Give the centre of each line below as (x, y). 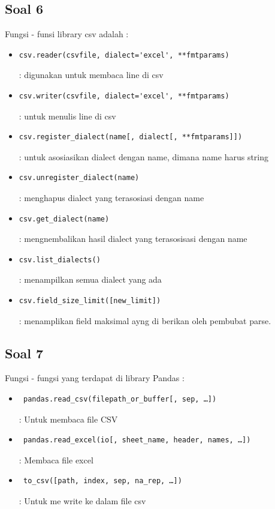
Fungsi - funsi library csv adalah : (67, 34)
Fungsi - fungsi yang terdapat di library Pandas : (95, 378)
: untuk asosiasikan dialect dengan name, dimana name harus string (144, 156)
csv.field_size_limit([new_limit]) (90, 300)
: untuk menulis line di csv (67, 116)
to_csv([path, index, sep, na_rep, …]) (102, 481)
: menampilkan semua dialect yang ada (90, 279)
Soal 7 (24, 353)
